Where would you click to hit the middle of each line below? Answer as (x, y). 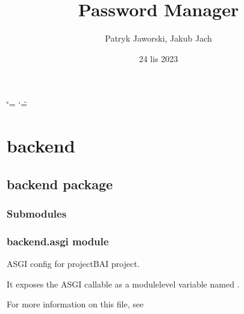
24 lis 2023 (158, 58)
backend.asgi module (58, 241)
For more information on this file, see (75, 304)
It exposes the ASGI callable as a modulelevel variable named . (123, 284)
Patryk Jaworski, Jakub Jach (158, 38)
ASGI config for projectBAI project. (73, 264)
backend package (60, 184)
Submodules (37, 213)
